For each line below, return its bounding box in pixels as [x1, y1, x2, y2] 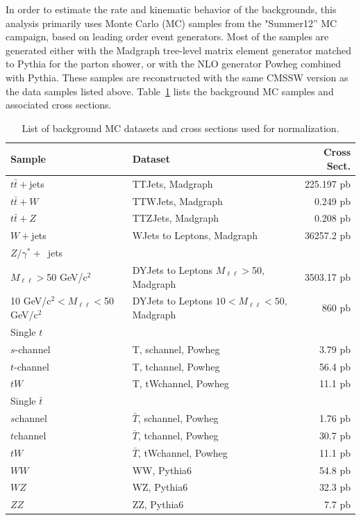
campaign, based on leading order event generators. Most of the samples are [6, 29, 329, 44]
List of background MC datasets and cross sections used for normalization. [22, 120, 339, 135]
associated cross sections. [6, 97, 112, 112]
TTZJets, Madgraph [132, 211, 219, 225]
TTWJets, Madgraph [132, 193, 223, 208]
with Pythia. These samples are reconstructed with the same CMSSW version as [6, 70, 349, 84]
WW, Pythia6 [132, 462, 192, 477]
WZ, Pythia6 [132, 480, 188, 494]
